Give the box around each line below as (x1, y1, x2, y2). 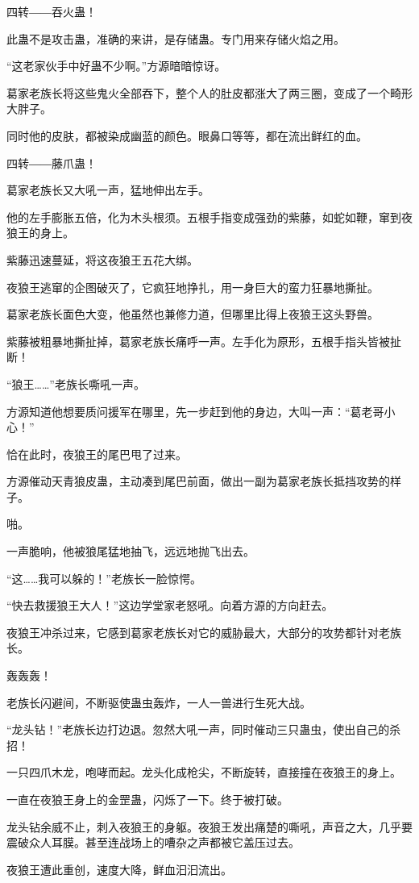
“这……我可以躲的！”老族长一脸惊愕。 (6, 569, 201, 586)
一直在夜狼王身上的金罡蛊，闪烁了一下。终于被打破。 (6, 791, 288, 807)
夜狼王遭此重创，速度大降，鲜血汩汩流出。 (6, 860, 232, 877)
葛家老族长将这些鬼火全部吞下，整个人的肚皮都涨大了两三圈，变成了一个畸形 (6, 84, 413, 101)
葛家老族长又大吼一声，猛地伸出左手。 (6, 181, 209, 198)
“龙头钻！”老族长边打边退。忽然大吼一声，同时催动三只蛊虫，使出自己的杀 (6, 721, 401, 738)
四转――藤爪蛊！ (6, 154, 97, 171)
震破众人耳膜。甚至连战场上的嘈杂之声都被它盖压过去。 (6, 834, 300, 851)
